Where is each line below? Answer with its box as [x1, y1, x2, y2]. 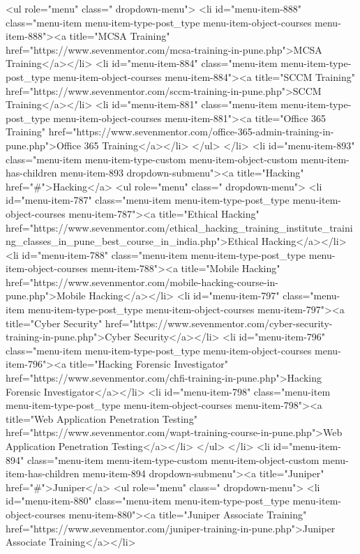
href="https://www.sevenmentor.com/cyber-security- [105, 315, 333, 330]
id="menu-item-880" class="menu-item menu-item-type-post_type [6, 493, 290, 508]
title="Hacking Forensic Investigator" [69, 357, 229, 371]
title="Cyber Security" [6, 315, 103, 330]
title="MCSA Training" [69, 29, 170, 43]
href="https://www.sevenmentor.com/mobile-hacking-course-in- [6, 274, 278, 289]
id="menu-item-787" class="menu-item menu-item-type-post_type [6, 193, 290, 207]
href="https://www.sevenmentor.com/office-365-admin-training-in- [48, 124, 334, 139]
